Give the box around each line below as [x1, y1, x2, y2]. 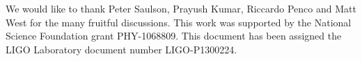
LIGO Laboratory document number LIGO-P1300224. [6, 42, 237, 56]
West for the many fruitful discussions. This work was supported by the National [6, 15, 352, 29]
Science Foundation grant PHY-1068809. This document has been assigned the [6, 28, 342, 43]
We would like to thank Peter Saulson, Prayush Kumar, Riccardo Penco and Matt [6, 1, 356, 15]
